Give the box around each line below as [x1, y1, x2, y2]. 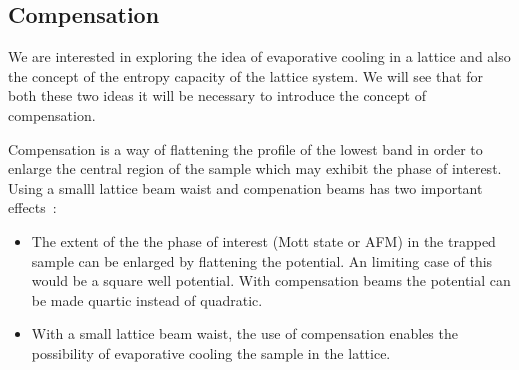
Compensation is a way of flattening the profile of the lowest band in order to [8, 138, 483, 159]
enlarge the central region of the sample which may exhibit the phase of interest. [8, 158, 502, 179]
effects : [8, 197, 57, 218]
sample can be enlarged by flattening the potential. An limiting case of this [31, 250, 493, 271]
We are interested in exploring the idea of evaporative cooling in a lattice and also [8, 46, 511, 67]
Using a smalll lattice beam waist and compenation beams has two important [8, 177, 483, 198]
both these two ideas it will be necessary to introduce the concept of [8, 85, 427, 106]
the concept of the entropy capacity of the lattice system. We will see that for [8, 65, 484, 86]
